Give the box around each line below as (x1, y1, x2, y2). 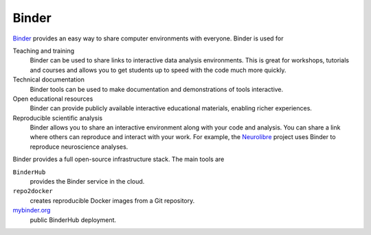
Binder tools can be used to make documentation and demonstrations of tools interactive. (30, 85, 284, 93)
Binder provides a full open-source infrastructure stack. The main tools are (12, 155, 225, 164)
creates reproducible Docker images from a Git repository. (30, 196, 195, 205)
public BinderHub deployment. (30, 216, 117, 224)
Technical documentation (12, 75, 85, 84)
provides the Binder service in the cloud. (30, 177, 145, 186)
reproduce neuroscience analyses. (30, 143, 128, 151)
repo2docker (12, 187, 53, 195)
